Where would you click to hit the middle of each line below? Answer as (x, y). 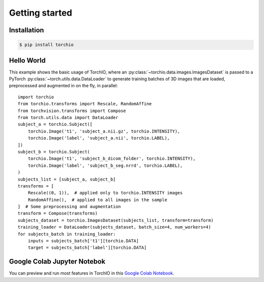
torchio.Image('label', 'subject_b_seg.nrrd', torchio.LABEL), (105, 165)
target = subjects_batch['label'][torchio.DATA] (87, 248)
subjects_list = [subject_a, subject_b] (67, 179)
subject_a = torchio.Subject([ (55, 124)
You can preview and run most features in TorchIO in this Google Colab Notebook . (92, 273)
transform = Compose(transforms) (58, 213)
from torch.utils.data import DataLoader (68, 117)
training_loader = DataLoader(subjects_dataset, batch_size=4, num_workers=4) (114, 227)
